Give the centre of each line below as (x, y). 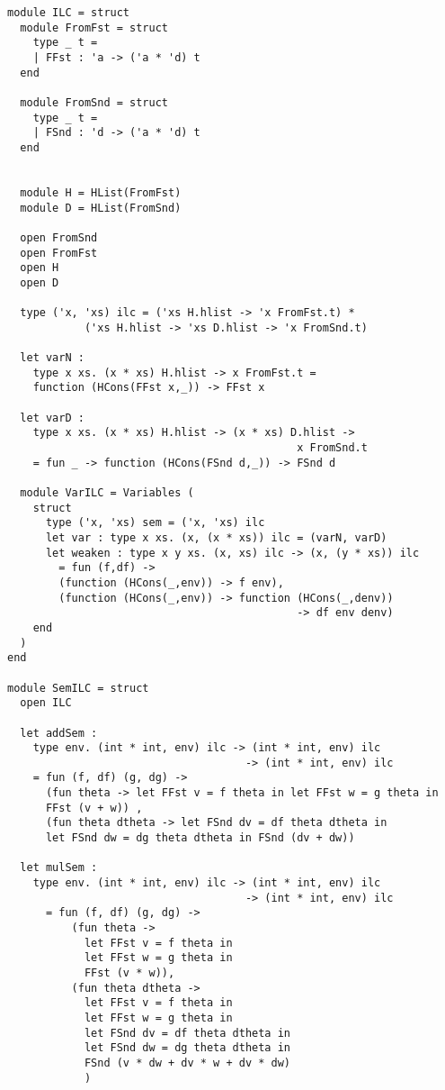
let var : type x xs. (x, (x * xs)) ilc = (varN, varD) (216, 537)
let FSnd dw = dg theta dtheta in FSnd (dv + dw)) (200, 838)
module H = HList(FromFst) (101, 192)
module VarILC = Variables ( (107, 493)
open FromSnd (59, 237)
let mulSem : (59, 868)
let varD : (52, 418)
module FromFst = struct (94, 27)
